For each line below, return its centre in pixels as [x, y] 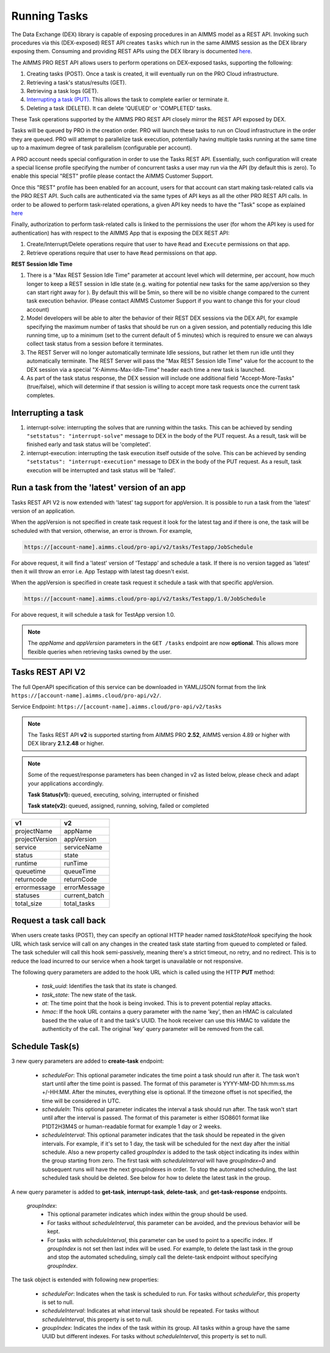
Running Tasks [50, 16]
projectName [34, 831]
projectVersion [36, 839]
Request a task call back [59, 921]
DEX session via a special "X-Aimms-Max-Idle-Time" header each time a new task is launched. [146, 369]
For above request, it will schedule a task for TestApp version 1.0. [93, 615]
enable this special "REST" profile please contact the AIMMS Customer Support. [112, 176]
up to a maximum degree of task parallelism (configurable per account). [102, 148]
